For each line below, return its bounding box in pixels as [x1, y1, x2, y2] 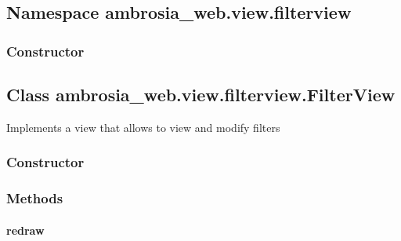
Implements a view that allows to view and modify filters [6, 119, 280, 135]
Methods [6, 188, 63, 208]
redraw [6, 221, 45, 238]
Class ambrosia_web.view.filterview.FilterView [6, 82, 396, 107]
